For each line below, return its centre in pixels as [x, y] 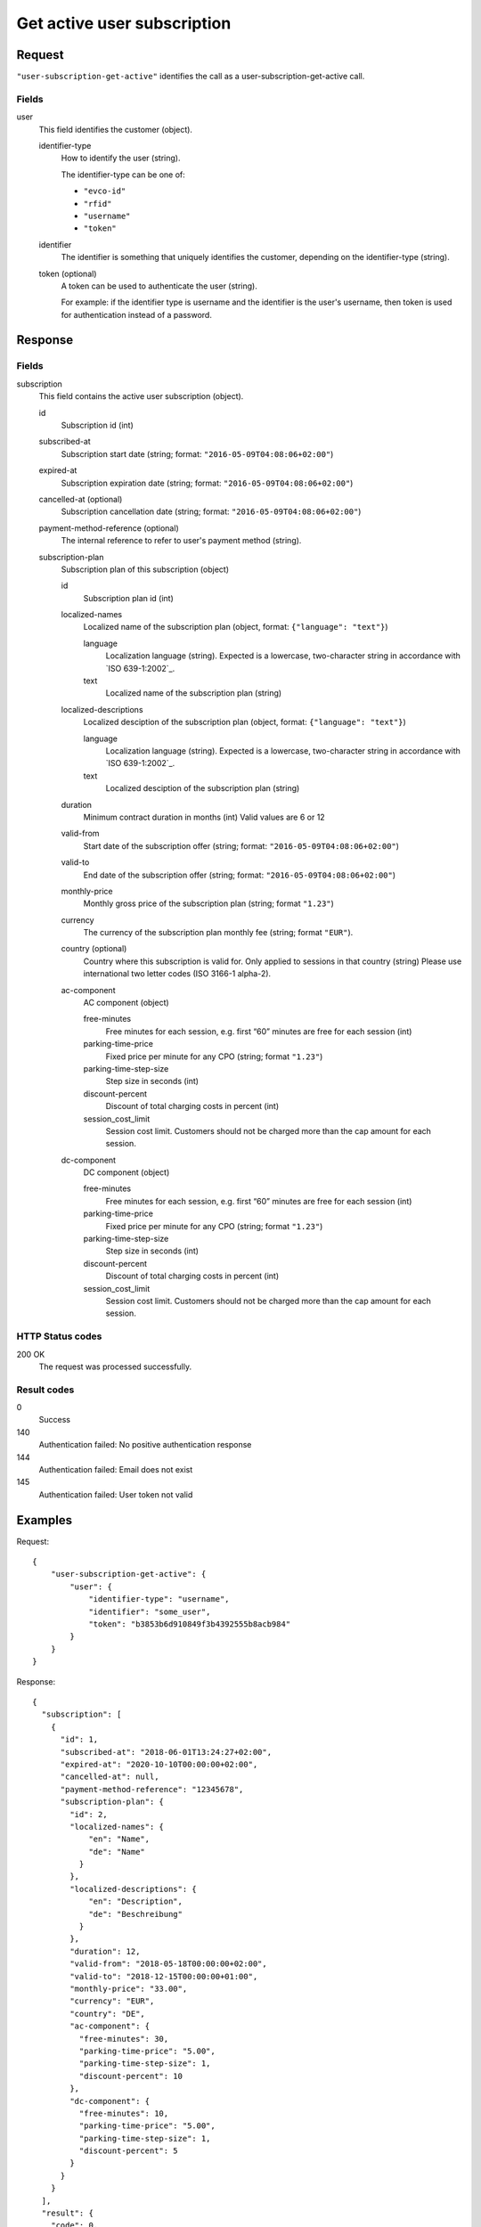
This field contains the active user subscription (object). [141, 396]
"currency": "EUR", [112, 2001]
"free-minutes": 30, [124, 2039]
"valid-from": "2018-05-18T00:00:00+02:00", [168, 1964]
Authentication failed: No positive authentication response [145, 1445]
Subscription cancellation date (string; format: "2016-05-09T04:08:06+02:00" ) [211, 511]
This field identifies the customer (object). [116, 129]
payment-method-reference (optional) [109, 528]
